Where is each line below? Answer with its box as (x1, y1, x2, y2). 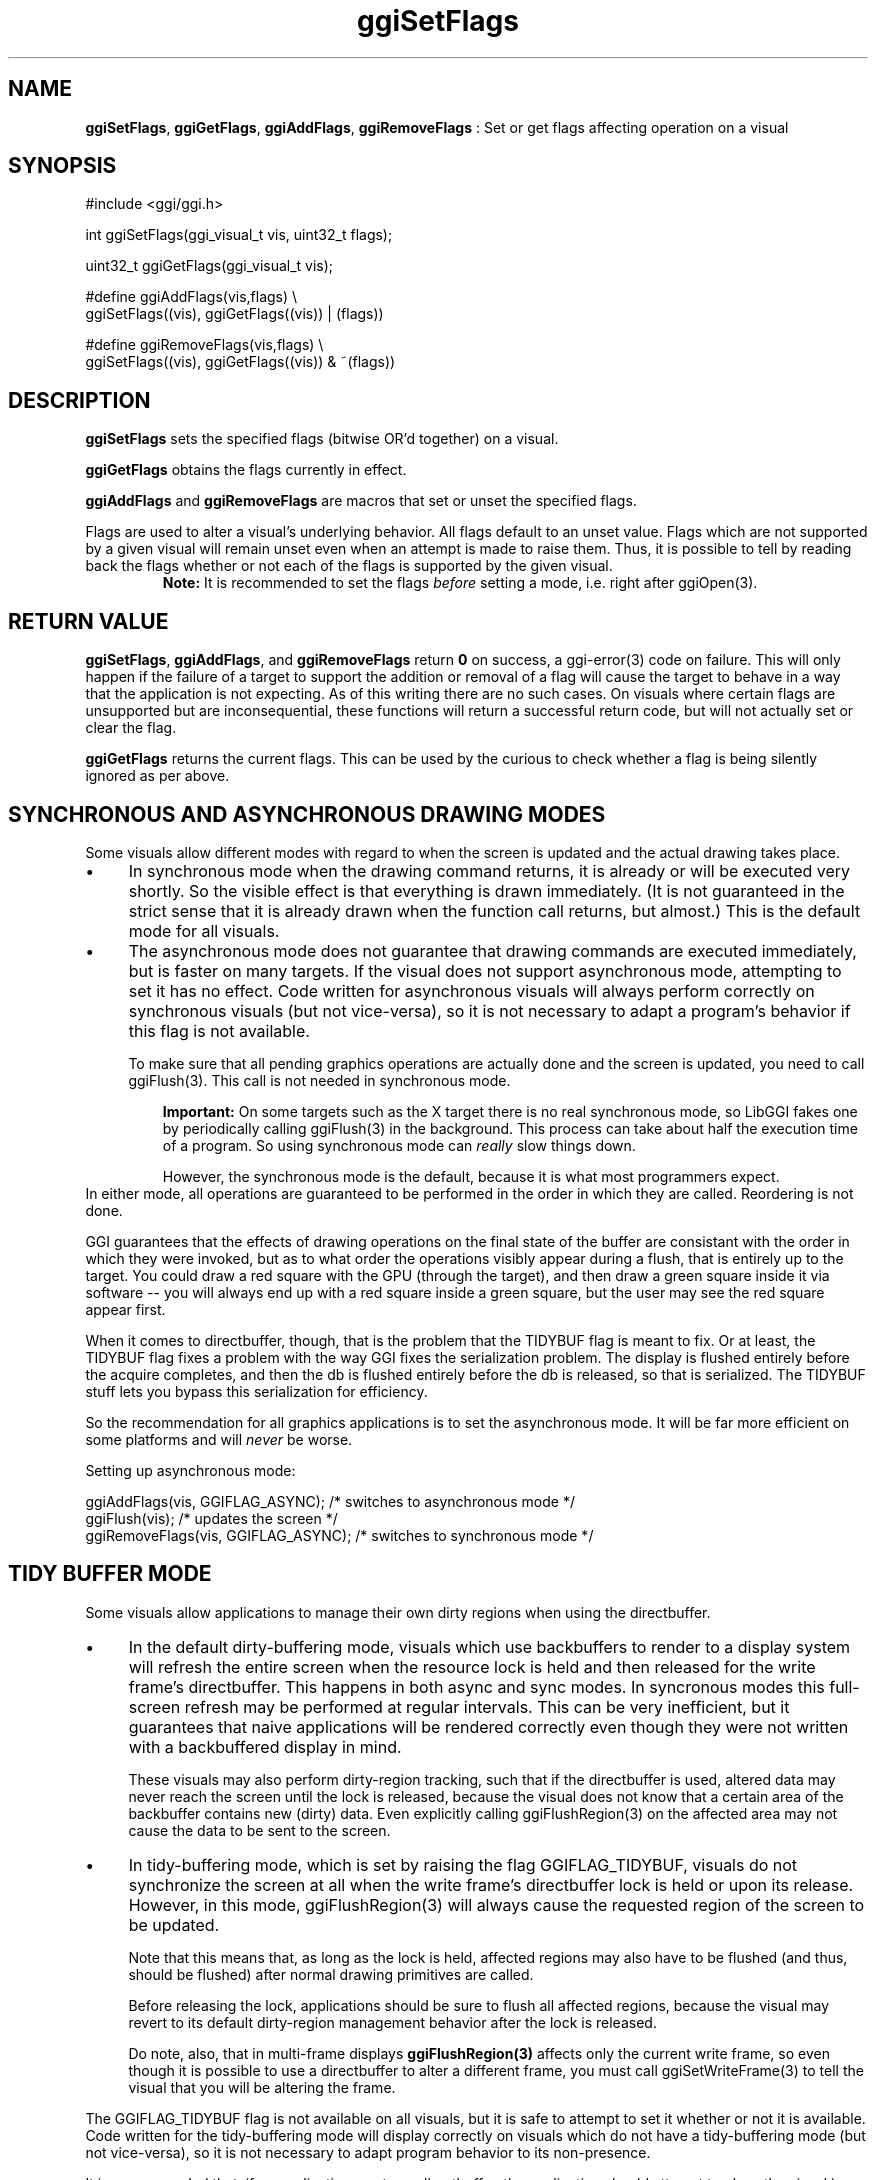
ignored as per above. (85, 767, 230, 785)
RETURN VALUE (8, 608, 169, 634)
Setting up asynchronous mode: (85, 1461, 296, 1479)
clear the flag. (85, 719, 177, 737)
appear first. (85, 1300, 166, 1318)
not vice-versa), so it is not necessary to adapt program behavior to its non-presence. (85, 2143, 651, 2161)
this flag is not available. (128, 1020, 310, 1041)
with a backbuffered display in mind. (128, 1736, 402, 1757)
